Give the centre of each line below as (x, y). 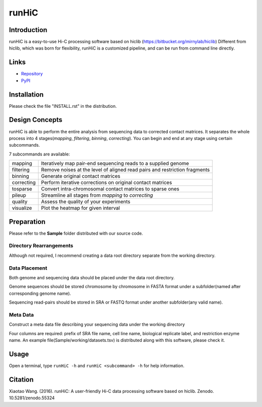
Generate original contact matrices (81, 176)
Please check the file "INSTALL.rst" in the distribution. (63, 106)
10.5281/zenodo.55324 (32, 398)
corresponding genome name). (40, 293)
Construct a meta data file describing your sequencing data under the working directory (97, 324)
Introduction (28, 30)
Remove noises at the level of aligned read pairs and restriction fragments (125, 170)
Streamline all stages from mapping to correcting (97, 195)
